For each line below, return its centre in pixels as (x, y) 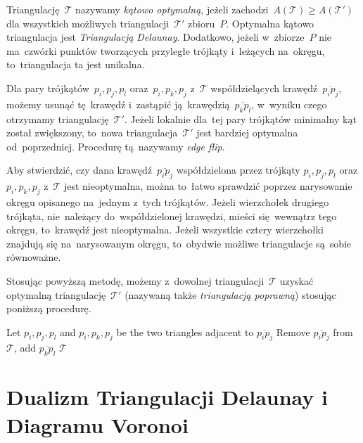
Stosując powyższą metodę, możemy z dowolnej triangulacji (135, 280)
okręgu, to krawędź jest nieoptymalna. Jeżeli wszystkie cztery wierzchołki (165, 230)
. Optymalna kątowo (270, 23)
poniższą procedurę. (49, 308)
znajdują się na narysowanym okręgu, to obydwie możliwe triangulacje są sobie (179, 243)
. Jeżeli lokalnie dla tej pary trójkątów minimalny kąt (240, 118)
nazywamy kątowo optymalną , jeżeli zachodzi (172, 9)
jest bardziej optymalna (247, 133)
